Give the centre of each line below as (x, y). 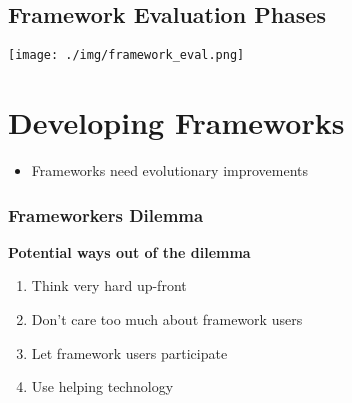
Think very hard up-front (109, 285)
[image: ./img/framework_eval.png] (126, 55)
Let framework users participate (129, 352)
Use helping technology (102, 386)
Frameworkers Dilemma (106, 214)
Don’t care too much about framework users (167, 318)
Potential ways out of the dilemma (129, 251)
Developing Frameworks (176, 122)
